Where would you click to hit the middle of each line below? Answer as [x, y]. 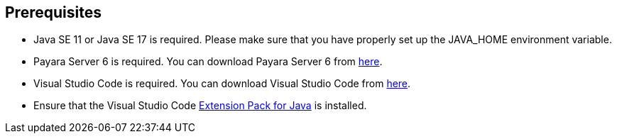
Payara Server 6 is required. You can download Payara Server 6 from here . [208, 62]
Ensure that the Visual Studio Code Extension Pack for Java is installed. [200, 106]
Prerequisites [53, 12]
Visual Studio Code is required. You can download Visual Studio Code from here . [222, 84]
